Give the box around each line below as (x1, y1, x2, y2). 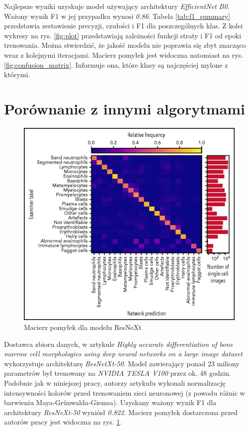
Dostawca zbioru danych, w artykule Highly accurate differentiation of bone (4, 338, 233, 349)
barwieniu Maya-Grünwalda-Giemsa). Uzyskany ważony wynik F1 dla (4, 397, 217, 408)
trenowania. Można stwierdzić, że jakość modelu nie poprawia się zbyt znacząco (4, 40, 246, 50)
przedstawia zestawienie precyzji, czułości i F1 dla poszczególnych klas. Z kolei (4, 20, 243, 31)
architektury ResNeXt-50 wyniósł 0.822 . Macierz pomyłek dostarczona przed (4, 407, 238, 417)
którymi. (4, 69, 30, 80)
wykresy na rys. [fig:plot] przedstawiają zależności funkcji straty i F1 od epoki (4, 30, 242, 40)
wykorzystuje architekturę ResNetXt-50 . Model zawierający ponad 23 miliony (4, 358, 240, 368)
